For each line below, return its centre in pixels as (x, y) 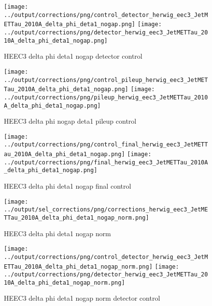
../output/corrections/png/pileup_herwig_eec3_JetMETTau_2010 (106, 97)
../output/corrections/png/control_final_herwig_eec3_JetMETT (106, 145)
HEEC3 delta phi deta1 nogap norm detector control (82, 298)
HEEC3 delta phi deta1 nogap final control (68, 186)
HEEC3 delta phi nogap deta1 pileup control (70, 121)
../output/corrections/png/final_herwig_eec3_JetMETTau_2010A (106, 162)
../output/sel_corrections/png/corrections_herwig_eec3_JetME (106, 210)
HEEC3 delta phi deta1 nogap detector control (73, 56)
